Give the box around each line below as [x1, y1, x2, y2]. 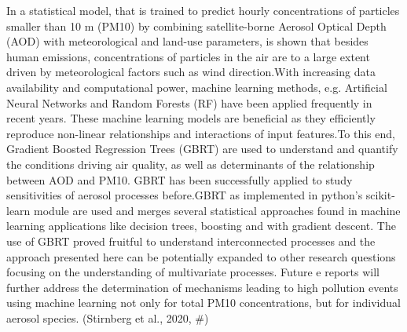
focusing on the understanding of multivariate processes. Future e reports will [6, 264, 379, 280]
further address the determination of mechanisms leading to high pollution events [6, 279, 398, 295]
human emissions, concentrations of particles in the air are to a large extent [6, 48, 370, 64]
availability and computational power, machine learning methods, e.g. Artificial [6, 78, 387, 95]
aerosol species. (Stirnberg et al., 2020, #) [6, 309, 209, 326]
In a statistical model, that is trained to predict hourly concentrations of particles [6, 2, 400, 18]
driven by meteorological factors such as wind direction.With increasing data [6, 64, 376, 80]
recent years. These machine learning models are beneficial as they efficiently [6, 110, 376, 126]
